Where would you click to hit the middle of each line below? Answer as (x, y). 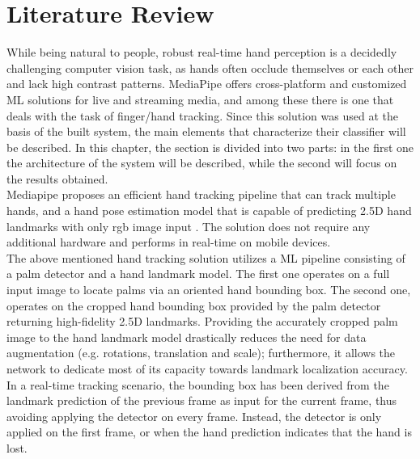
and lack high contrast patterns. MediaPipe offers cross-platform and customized (207, 84)
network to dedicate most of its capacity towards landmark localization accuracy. (207, 368)
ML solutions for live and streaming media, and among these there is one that (200, 99)
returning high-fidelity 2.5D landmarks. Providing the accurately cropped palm (202, 321)
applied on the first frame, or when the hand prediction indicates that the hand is (209, 432)
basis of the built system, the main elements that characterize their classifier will (206, 131)
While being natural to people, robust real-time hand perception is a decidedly (202, 52)
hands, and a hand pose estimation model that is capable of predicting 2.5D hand (209, 211)
